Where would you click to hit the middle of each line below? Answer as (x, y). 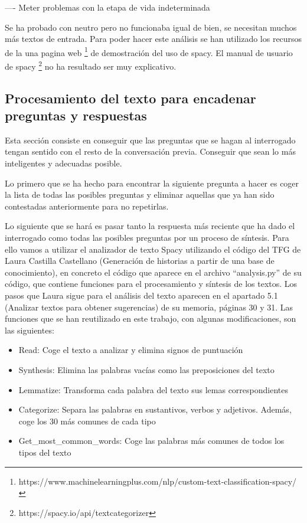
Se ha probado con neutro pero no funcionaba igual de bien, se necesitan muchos (151, 27)
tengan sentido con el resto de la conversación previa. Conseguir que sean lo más (150, 151)
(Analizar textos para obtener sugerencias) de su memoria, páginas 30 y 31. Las (149, 307)
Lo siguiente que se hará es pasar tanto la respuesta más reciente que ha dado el (150, 226)
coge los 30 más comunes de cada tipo (87, 421)
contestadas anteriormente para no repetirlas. (87, 206)
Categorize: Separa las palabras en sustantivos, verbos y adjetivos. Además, (155, 409)
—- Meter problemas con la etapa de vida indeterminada (107, 7)
